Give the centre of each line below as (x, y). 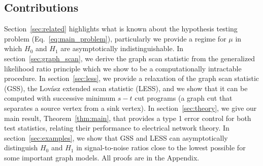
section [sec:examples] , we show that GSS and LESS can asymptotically (116, 137)
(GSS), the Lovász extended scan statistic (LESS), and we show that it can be (126, 88)
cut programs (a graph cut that (184, 98)
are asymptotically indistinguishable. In (122, 48)
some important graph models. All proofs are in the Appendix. (102, 157)
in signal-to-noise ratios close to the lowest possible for (161, 148)
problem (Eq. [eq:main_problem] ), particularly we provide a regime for (115, 38)
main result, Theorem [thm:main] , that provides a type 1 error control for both (128, 118)
